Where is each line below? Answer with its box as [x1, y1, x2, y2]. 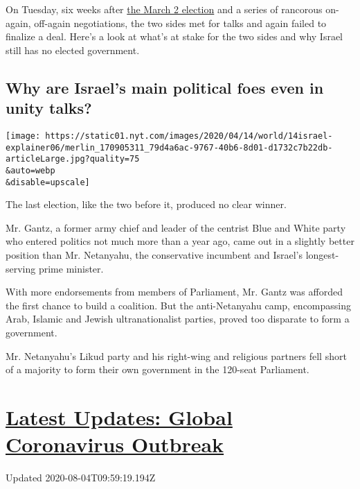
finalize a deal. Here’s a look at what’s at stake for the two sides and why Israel [6, 29, 343, 44]
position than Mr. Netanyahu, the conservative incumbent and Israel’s [6, 248, 303, 262]
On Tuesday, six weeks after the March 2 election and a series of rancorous [6, 2, 323, 16]
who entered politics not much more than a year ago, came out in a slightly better [6, 234, 354, 248]
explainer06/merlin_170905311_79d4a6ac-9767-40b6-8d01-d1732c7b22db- [6, 142, 333, 153]
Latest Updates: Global [6, 402, 233, 431]
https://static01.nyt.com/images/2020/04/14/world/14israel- [45, 130, 333, 141]
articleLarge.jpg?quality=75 [6, 154, 140, 164]
